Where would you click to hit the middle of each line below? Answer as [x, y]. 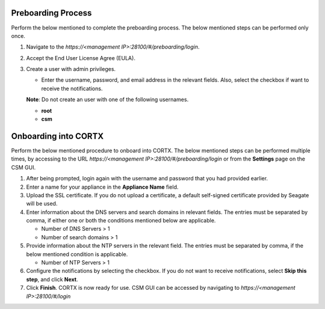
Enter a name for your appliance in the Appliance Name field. [102, 187]
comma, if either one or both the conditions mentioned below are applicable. [121, 221]
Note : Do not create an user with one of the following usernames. [107, 100]
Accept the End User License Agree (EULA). [81, 58]
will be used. [42, 204]
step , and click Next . [52, 279]
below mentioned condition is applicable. [77, 254]
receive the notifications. [72, 88]
